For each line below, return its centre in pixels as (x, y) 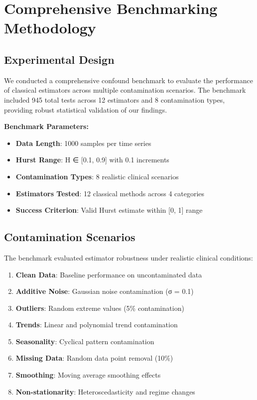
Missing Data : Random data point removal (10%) (94, 358)
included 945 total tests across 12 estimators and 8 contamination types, (115, 99)
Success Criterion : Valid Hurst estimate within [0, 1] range (109, 210)
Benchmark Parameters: (46, 126)
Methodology (50, 28)
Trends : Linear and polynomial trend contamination (97, 325)
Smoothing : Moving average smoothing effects (88, 375)
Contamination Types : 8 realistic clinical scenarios (97, 176)
